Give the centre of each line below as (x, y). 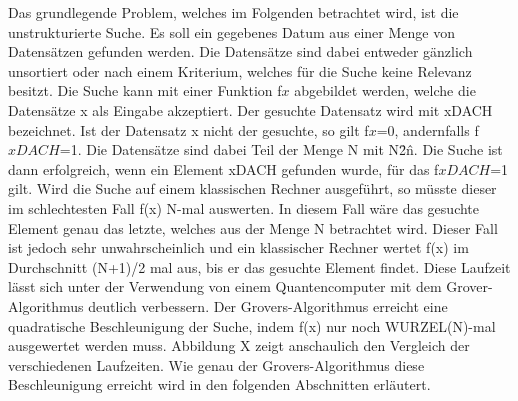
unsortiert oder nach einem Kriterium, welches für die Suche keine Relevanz (240, 70)
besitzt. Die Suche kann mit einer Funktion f (145, 90)
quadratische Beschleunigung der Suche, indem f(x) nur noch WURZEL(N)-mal (252, 325)
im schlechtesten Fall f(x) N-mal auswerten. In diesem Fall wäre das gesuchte (244, 207)
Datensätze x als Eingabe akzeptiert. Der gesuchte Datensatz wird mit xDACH (250, 109)
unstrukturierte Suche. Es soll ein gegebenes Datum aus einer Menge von (231, 31)
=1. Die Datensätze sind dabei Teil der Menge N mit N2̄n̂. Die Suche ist (281, 149)
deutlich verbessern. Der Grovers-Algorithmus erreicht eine (268, 305)
